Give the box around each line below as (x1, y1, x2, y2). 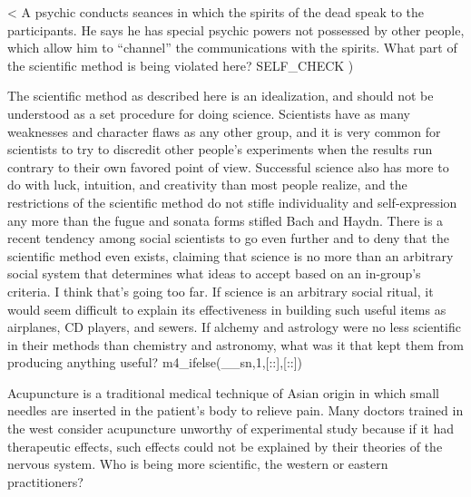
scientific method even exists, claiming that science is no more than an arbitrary (7, 246, 454, 265)
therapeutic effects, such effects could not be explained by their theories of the (7, 436, 443, 455)
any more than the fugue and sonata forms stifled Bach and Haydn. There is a (7, 210, 444, 229)
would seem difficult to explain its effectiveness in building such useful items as (7, 299, 446, 318)
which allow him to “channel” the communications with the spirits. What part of (7, 38, 457, 57)
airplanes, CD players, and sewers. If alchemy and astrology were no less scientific (7, 317, 461, 336)
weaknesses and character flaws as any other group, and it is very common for (7, 122, 441, 141)
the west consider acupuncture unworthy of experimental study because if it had (7, 419, 455, 438)
